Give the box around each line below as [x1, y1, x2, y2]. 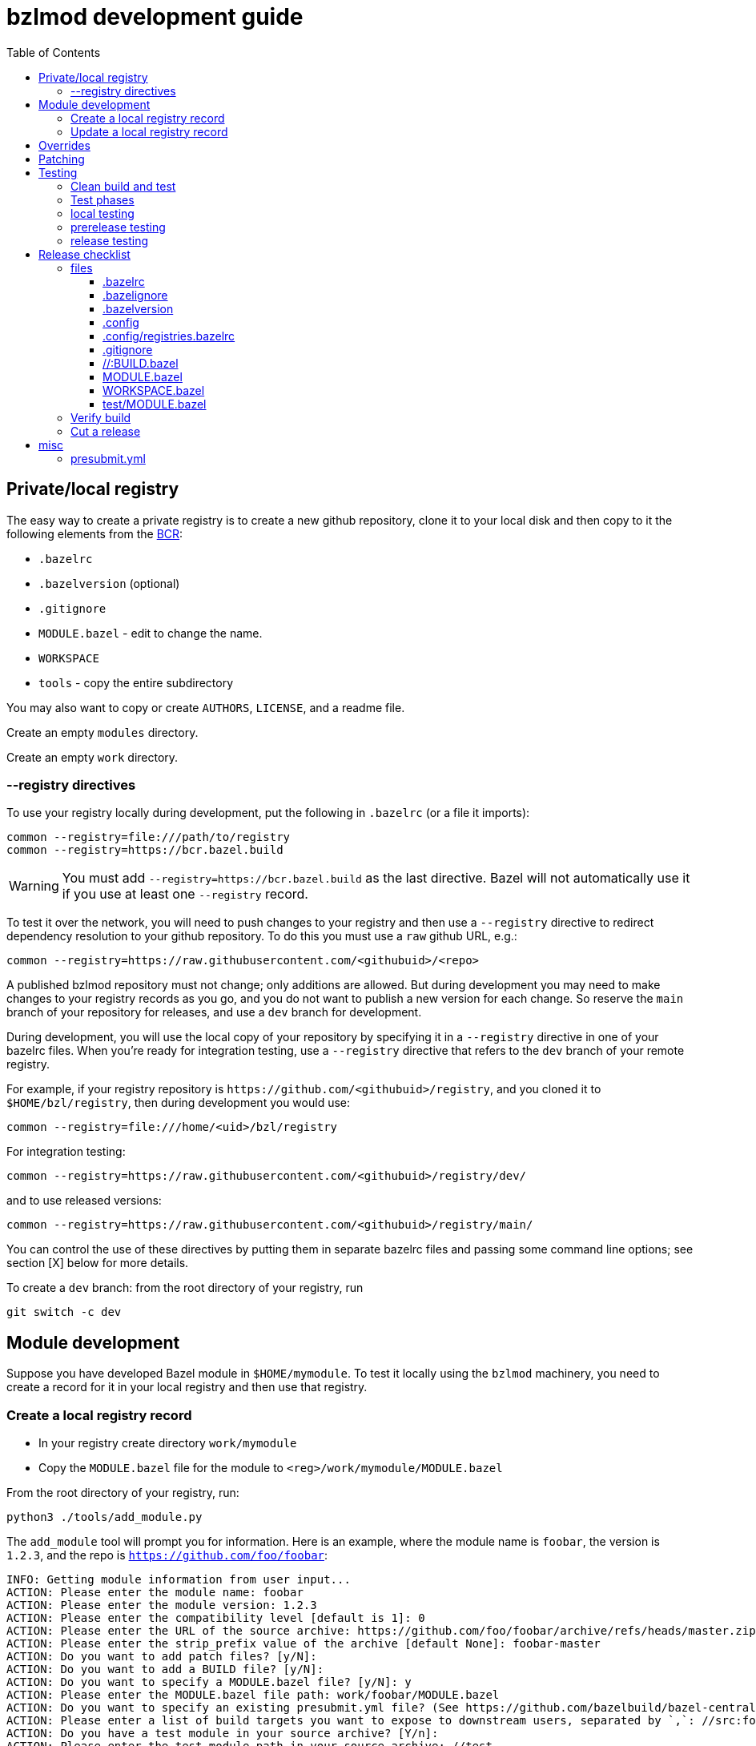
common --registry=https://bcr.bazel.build [6, 843, 283, 857]
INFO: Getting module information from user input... [6, 1572, 351, 1586]
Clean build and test [70, 179, 176, 193]
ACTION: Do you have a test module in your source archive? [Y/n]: [6, 1726, 439, 1740]
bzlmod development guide [6, 3, 304, 30]
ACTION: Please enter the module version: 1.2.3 [6, 1598, 317, 1611]
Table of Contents [6, 45, 101, 59]
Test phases [70, 192, 135, 207]
